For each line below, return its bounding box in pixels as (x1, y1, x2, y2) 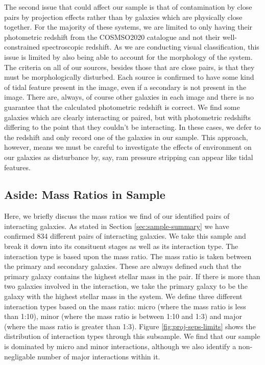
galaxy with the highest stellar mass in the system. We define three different (4, 291, 243, 302)
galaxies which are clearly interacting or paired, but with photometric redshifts (4, 111, 251, 122)
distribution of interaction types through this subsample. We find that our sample (4, 331, 260, 341)
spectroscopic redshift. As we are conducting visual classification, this (42, 41, 259, 52)
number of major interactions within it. (37, 351, 160, 361)
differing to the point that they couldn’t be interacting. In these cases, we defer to (4, 122, 261, 132)
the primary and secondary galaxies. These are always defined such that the (4, 261, 242, 271)
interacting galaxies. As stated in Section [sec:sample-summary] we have (4, 220, 229, 231)
